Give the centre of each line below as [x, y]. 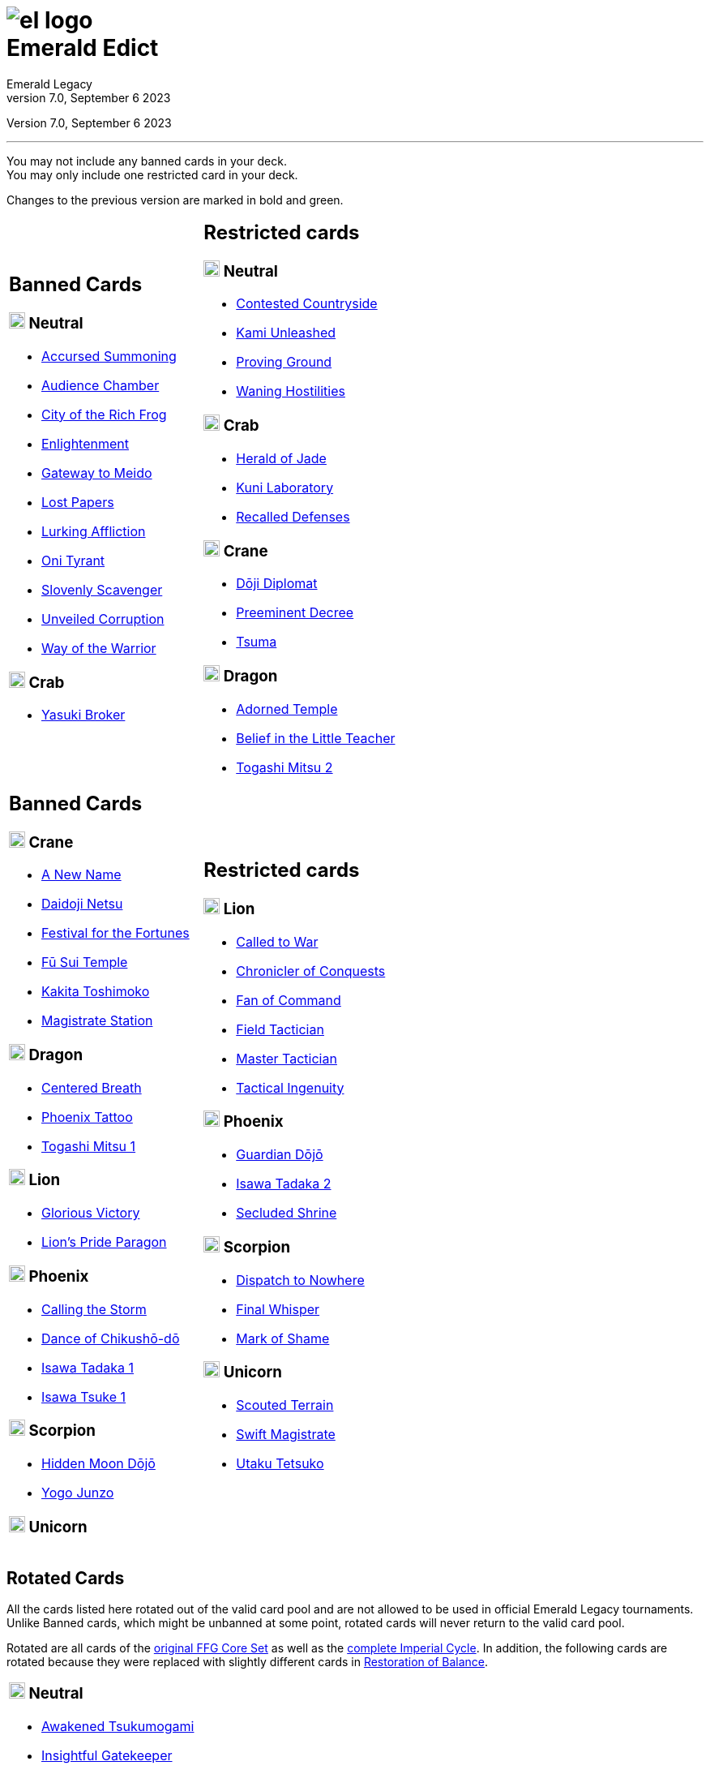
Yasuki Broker [83, 715]
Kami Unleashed [286, 333]
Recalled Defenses [293, 516]
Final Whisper [278, 1309]
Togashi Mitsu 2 [284, 767]
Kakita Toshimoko [96, 992]
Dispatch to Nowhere [300, 1280]
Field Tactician [280, 1029]
